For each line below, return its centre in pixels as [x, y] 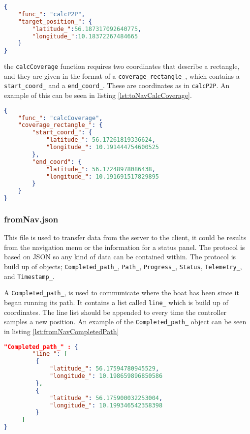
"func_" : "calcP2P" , [51, 14]
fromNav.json [31, 219]
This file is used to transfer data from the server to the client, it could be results [125, 237]
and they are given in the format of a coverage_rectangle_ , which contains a [122, 76]
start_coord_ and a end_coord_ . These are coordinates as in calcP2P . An [117, 85]
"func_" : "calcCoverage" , [60, 118]
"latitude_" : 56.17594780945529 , [105, 369]
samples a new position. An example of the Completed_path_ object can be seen [125, 322]
